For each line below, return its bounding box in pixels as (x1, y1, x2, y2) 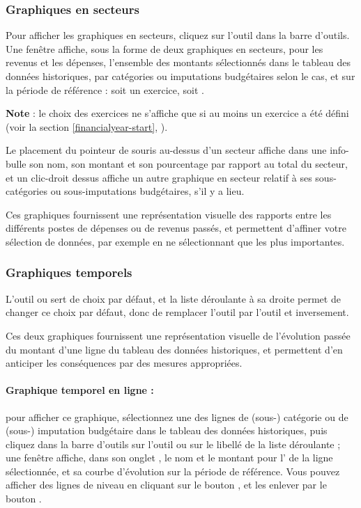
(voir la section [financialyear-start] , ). (6, 119, 168, 134)
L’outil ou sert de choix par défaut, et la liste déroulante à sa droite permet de (6, 291, 341, 305)
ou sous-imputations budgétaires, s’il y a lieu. (50, 184, 245, 198)
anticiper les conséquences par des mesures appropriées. (6, 356, 243, 370)
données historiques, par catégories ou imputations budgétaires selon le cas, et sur (6, 69, 355, 83)
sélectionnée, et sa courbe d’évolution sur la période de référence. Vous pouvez (6, 463, 340, 478)
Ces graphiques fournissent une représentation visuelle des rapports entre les (6, 207, 332, 221)
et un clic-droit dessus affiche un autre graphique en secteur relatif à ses (6, 170, 312, 184)
